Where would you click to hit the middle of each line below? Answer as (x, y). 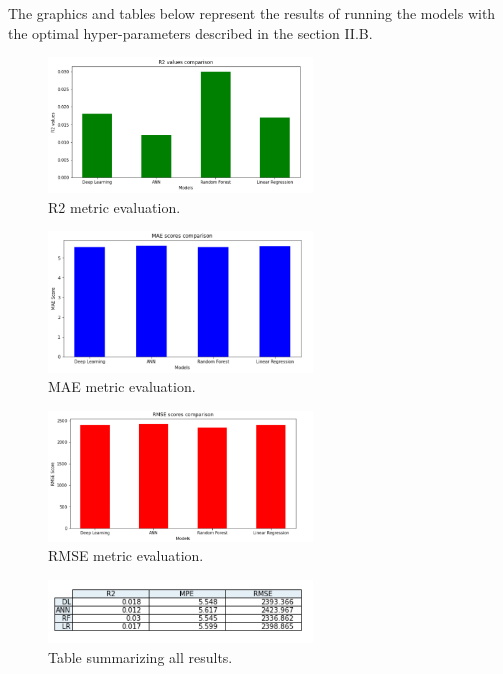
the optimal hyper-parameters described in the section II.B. (190, 32)
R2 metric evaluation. (114, 206)
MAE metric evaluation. (122, 386)
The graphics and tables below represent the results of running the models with (252, 13)
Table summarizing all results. (140, 656)
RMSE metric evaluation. (126, 555)
